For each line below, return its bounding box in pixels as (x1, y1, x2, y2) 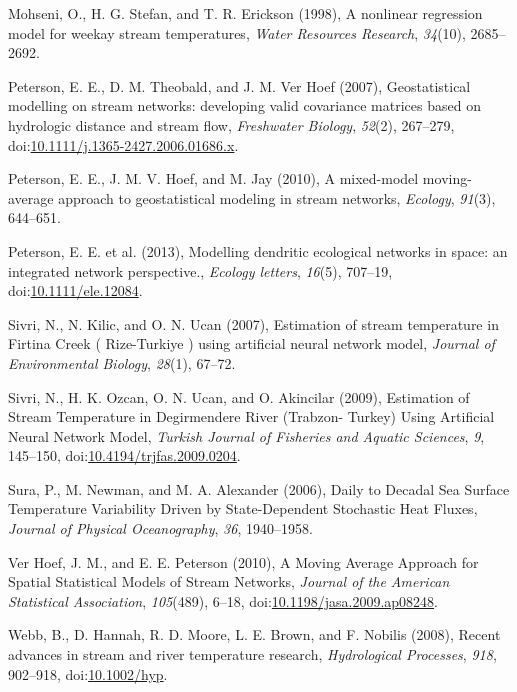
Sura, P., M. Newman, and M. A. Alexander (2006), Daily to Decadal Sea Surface (8, 478, 510, 499)
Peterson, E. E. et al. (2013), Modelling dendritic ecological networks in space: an (8, 240, 508, 261)
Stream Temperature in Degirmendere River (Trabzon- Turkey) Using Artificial (8, 406, 495, 427)
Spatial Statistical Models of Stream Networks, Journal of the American (8, 571, 450, 592)
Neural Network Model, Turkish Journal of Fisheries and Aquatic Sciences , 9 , (8, 425, 485, 446)
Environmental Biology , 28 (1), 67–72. (8, 352, 236, 373)
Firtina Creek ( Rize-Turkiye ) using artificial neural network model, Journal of (8, 333, 495, 354)
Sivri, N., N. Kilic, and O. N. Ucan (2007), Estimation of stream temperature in (8, 313, 499, 334)
